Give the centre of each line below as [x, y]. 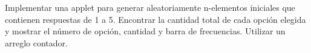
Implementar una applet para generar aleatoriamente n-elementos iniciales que [150, 7]
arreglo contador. [36, 42]
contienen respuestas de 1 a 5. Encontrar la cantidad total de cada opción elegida [155, 19]
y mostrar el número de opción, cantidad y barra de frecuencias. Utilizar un [145, 31]
